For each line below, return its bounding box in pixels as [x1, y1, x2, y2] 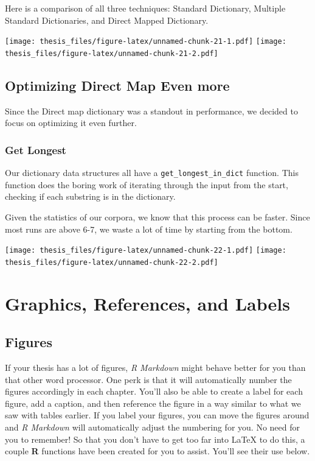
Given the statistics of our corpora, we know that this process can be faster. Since [5, 210, 310, 223]
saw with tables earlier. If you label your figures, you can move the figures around [5, 409, 310, 421]
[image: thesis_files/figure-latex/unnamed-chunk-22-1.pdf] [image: [5, 246, 286, 255]
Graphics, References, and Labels [5, 290, 290, 315]
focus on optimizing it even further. [5, 116, 137, 129]
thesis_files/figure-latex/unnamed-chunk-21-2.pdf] [5, 49, 218, 58]
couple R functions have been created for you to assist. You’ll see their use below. [5, 445, 310, 457]
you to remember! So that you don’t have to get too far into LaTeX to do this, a [5, 432, 305, 445]
